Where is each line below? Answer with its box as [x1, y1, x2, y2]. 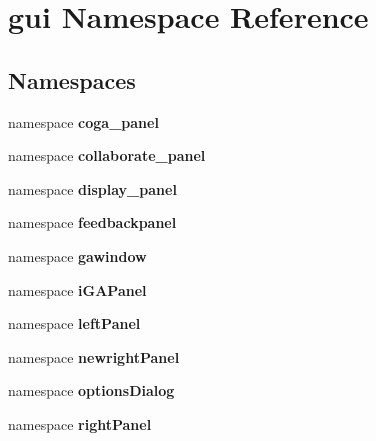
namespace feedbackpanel [8, 212, 177, 233]
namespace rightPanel [8, 413, 152, 434]
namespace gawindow [8, 245, 147, 266]
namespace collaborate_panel [8, 145, 206, 166]
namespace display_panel [8, 178, 177, 199]
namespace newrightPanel [8, 346, 180, 367]
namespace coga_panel [8, 111, 159, 132]
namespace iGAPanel [8, 279, 147, 300]
